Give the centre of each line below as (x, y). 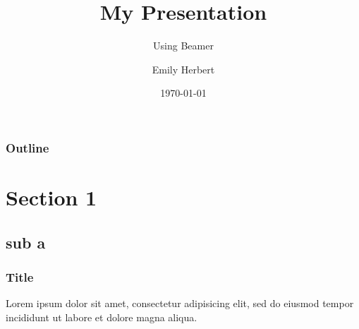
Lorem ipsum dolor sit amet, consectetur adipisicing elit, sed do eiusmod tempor (180, 303)
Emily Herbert (183, 69)
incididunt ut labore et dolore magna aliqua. (102, 317)
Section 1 (51, 197)
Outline (28, 147)
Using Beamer (183, 46)
